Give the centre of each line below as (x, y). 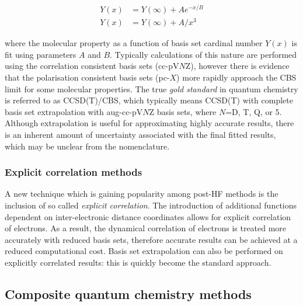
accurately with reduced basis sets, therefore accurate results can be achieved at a (151, 239)
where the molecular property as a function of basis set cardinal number (134, 43)
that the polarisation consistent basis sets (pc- (87, 77)
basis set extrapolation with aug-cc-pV (74, 111)
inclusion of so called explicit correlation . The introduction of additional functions (151, 205)
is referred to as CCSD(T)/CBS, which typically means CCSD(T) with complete (149, 100)
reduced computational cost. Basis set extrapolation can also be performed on (144, 251)
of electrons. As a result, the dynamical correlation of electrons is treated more (146, 228)
